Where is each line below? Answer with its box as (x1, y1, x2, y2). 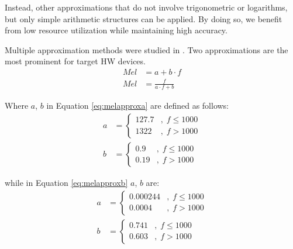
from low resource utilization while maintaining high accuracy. (5, 24, 227, 36)
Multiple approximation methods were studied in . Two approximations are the (5, 43, 288, 56)
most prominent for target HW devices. (5, 55, 146, 67)
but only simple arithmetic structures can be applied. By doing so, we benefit (5, 12, 282, 25)
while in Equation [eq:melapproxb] (5, 177, 128, 189)
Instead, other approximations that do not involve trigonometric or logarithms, (5, 1, 288, 13)
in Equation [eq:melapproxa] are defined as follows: (46, 99, 229, 112)
